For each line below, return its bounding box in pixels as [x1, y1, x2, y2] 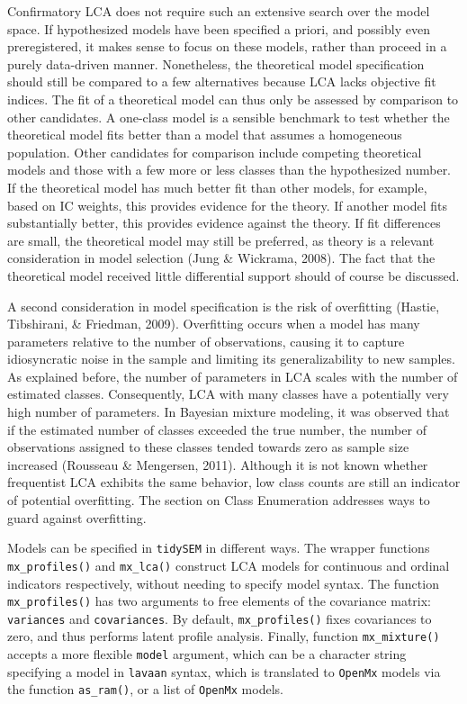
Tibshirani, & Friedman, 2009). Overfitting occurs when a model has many [7, 314, 420, 333]
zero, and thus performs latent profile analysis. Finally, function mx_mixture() [7, 627, 440, 645]
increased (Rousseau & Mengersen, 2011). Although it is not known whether [7, 455, 428, 474]
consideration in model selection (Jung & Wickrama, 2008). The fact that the [7, 248, 436, 267]
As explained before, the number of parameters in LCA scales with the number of [7, 366, 458, 385]
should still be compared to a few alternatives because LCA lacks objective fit [7, 72, 436, 91]
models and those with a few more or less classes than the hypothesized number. [7, 160, 452, 179]
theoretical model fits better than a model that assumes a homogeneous [7, 125, 402, 144]
